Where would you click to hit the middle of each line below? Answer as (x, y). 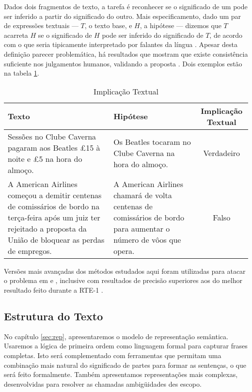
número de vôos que (147, 239)
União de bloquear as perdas (56, 239)
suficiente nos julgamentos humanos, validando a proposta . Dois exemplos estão (123, 63)
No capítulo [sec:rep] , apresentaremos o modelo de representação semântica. (116, 336)
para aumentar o (142, 228)
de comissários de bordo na (54, 206)
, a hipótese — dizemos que (181, 25)
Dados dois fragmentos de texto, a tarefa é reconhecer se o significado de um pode (126, 6)
